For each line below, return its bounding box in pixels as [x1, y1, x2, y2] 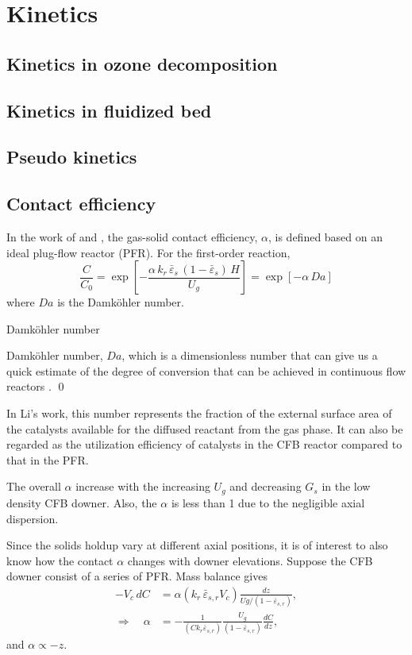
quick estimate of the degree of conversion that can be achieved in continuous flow [6, 362, 406, 379]
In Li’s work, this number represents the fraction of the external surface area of [6, 405, 392, 422]
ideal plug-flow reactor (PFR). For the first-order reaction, [6, 244, 291, 260]
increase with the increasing [75, 478, 210, 495]
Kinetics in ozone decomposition [6, 51, 278, 75]
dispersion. [6, 510, 59, 526]
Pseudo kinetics [6, 144, 137, 169]
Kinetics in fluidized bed [6, 98, 212, 122]
